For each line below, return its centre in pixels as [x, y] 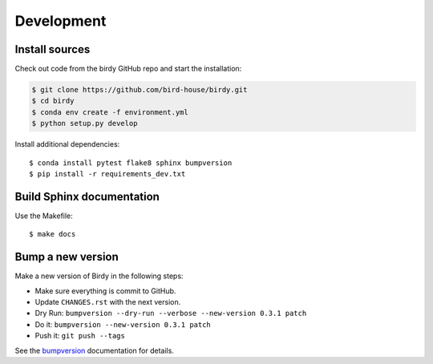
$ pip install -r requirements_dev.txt [107, 174]
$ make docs [53, 234]
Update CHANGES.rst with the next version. [108, 301]
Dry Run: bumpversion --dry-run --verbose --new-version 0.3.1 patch [171, 313]
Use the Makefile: [44, 216]
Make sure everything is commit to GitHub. [105, 291]
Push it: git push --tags [80, 336]
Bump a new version [67, 257]
